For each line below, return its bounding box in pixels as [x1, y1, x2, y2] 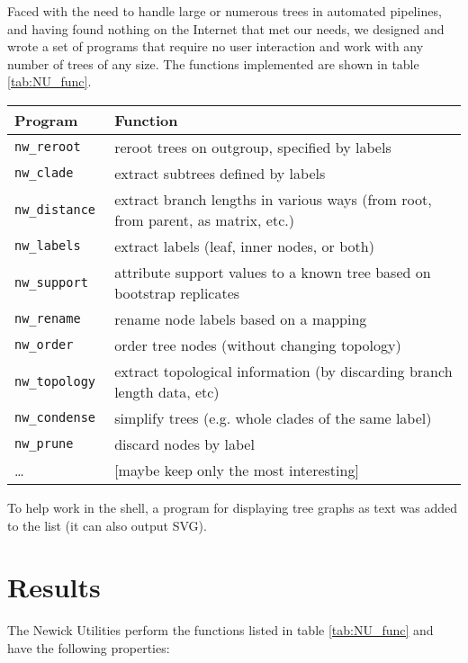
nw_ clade [14, 166, 74, 181]
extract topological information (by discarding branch [114, 360, 453, 381]
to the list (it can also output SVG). [7, 515, 207, 534]
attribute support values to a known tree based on [114, 261, 431, 282]
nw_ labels [14, 238, 81, 254]
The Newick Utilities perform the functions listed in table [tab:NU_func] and [7, 621, 434, 640]
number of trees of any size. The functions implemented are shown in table [7, 54, 419, 73]
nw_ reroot [14, 139, 81, 155]
